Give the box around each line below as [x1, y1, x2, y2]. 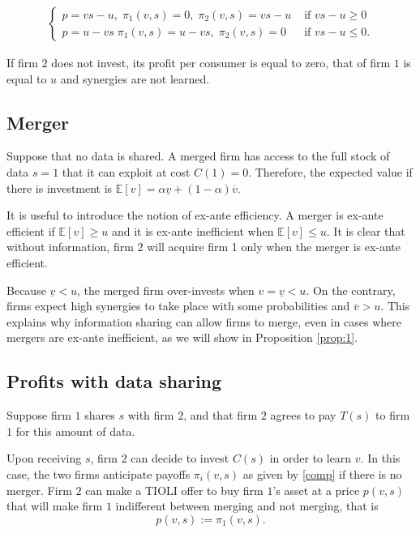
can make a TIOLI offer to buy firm [85, 481, 264, 498]
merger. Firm [6, 481, 72, 498]
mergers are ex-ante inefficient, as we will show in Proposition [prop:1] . [6, 329, 358, 346]
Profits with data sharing [6, 369, 222, 394]
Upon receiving [6, 450, 82, 467]
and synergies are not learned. [60, 70, 210, 87]
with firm [127, 407, 174, 424]
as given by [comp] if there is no [242, 465, 402, 482]
